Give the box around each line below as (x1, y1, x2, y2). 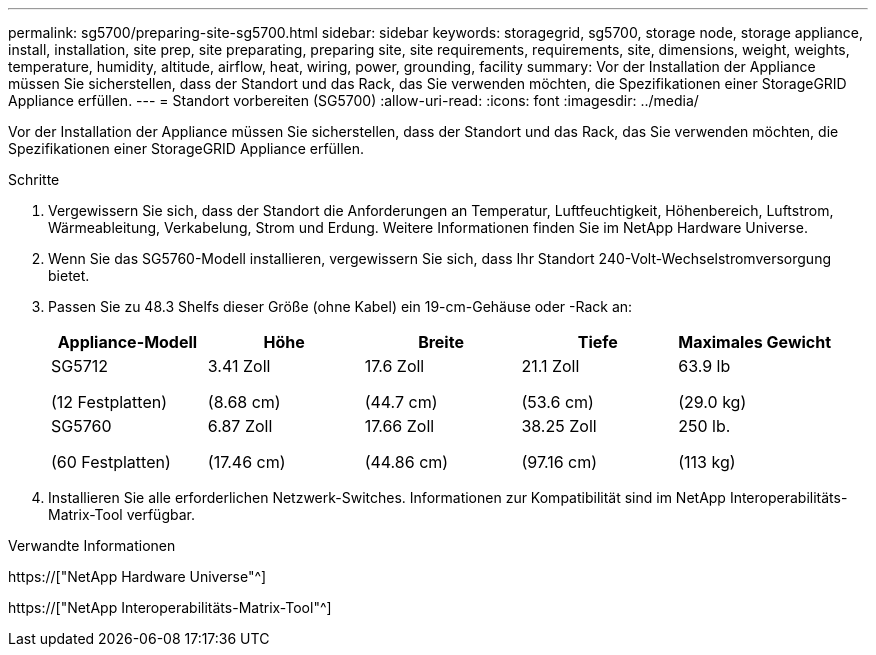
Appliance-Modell (57, 332, 198, 352)
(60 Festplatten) (51, 452, 171, 472)
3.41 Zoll (207, 356, 271, 376)
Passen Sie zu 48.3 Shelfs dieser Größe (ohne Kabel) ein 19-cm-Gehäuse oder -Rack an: (48, 298, 633, 315)
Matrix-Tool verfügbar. (48, 506, 195, 523)
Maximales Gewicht (678, 332, 832, 352)
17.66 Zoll (364, 416, 435, 436)
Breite (418, 332, 464, 352)
